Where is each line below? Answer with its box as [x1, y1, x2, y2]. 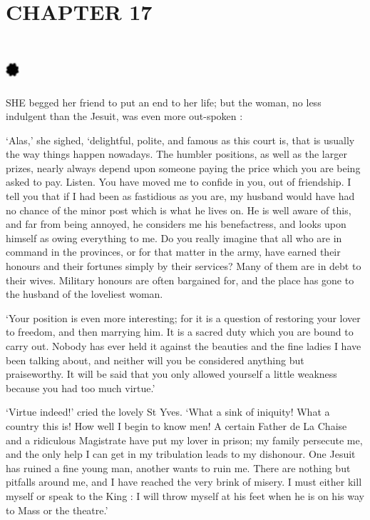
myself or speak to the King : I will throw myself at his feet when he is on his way [6, 488, 364, 503]
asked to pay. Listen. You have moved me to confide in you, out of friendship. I [6, 174, 351, 189]
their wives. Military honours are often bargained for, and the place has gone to [6, 272, 354, 287]
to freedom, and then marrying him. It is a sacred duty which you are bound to [6, 324, 354, 339]
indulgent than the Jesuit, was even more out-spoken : [6, 109, 243, 124]
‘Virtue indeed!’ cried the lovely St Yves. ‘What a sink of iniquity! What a [6, 404, 330, 419]
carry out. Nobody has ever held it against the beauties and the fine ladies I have [6, 339, 361, 353]
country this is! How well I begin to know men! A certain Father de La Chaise [6, 418, 347, 433]
